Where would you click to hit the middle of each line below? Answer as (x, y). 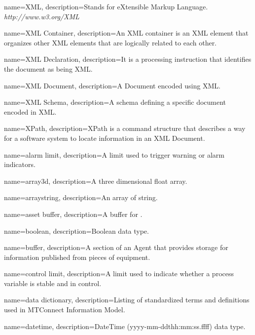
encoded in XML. (30, 111)
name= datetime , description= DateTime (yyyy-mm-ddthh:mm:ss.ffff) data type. (125, 326)
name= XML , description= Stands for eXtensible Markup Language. (106, 6)
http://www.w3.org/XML (42, 16)
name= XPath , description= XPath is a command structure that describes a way (125, 128)
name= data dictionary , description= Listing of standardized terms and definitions (127, 300)
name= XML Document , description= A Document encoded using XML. (112, 85)
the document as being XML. (48, 68)
